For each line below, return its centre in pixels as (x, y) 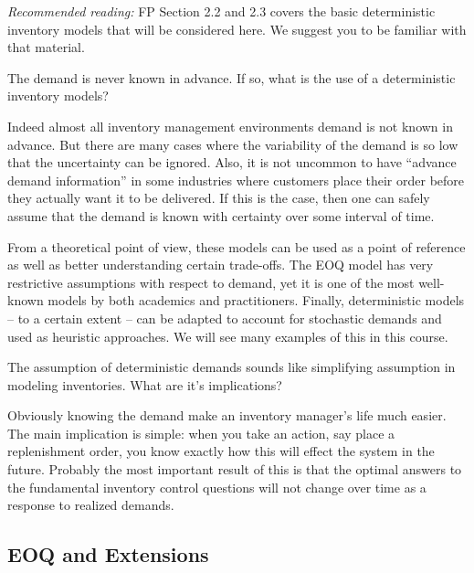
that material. (46, 47)
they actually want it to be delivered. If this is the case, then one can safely (219, 198)
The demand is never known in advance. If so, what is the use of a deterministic (232, 77)
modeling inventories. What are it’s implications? (145, 384)
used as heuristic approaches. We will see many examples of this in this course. (228, 336)
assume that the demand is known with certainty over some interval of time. (221, 215)
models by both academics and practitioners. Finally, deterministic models (256, 300)
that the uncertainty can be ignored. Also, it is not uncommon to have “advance (232, 162)
